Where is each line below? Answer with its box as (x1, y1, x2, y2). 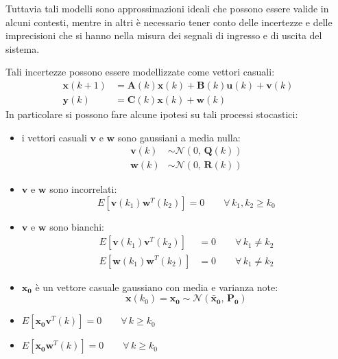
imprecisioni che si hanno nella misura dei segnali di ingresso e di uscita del (5, 28, 322, 43)
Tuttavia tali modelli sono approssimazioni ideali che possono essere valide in (5, 1, 329, 15)
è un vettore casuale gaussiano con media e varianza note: (35, 279, 278, 294)
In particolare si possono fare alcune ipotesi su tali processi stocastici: (5, 107, 298, 121)
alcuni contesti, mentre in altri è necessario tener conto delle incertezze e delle (5, 14, 333, 29)
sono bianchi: (49, 219, 104, 233)
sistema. (5, 41, 40, 56)
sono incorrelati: (49, 182, 117, 196)
